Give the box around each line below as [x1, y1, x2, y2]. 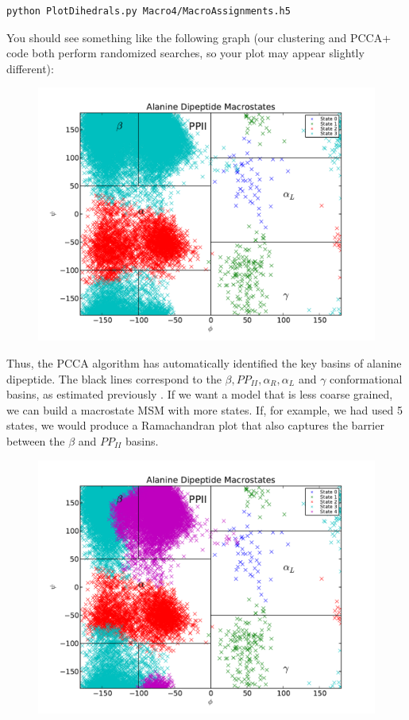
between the [6, 432, 65, 449]
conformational [330, 370, 403, 387]
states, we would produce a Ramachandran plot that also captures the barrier [6, 417, 384, 434]
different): [6, 60, 54, 76]
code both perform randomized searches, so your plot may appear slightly [6, 45, 365, 61]
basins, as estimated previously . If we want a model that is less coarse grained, [6, 386, 393, 403]
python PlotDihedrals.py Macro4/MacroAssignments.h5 [6, 6, 291, 17]
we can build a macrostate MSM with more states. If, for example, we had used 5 [6, 401, 403, 418]
